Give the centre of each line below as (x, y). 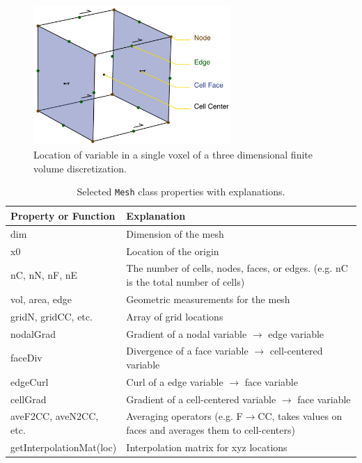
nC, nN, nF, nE (44, 275)
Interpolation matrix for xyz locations (207, 447)
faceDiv (26, 358)
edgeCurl (30, 381)
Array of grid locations (175, 316)
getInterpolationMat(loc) (64, 447)
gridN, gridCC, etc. (52, 316)
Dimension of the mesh (175, 233)
